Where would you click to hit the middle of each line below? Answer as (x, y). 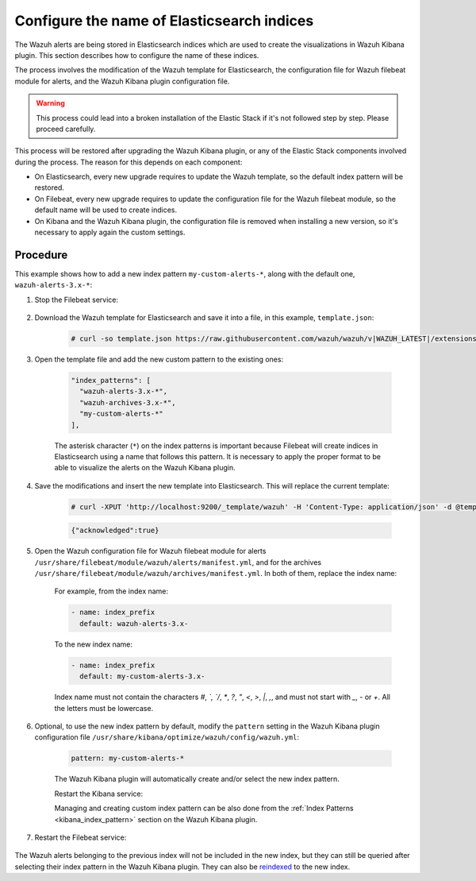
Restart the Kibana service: (98, 794)
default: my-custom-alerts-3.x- (142, 676)
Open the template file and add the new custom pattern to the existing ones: (159, 359)
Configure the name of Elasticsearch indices (164, 21)
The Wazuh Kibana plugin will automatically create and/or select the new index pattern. (197, 779)
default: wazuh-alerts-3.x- (134, 623)
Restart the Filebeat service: (81, 837)
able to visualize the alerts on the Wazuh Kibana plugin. (145, 468)
